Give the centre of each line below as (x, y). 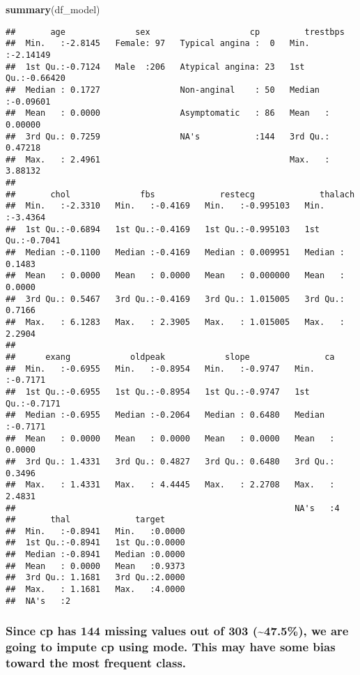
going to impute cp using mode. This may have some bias (171, 647)
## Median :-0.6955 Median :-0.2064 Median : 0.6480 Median (165, 415)
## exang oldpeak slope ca (170, 357)
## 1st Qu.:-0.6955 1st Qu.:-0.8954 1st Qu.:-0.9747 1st (158, 392)
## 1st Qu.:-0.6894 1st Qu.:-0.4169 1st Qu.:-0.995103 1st (163, 229)
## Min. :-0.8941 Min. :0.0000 (95, 531)
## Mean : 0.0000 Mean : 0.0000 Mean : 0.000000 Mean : (175, 276)
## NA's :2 (38, 601)
